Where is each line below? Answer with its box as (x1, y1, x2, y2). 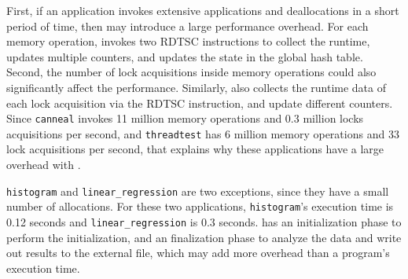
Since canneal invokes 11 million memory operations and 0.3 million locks (6, 110, 364, 127)
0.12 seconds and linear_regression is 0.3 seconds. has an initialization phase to (6, 213, 402, 229)
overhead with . (6, 156, 81, 173)
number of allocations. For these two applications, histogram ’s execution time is (6, 198, 394, 215)
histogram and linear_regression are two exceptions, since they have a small (6, 182, 389, 199)
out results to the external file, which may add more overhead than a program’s (6, 244, 390, 261)
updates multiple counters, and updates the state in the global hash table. (6, 48, 363, 64)
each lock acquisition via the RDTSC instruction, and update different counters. (6, 94, 393, 111)
